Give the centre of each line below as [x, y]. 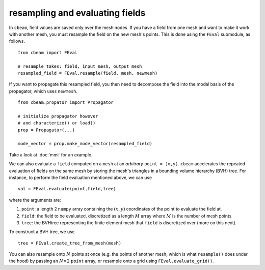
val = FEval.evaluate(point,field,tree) [67, 189]
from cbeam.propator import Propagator [66, 103]
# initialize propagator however [58, 116]
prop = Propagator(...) [46, 130]
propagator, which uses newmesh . [43, 91]
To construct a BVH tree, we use [42, 232]
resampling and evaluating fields [77, 13]
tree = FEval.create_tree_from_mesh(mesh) [70, 243]
